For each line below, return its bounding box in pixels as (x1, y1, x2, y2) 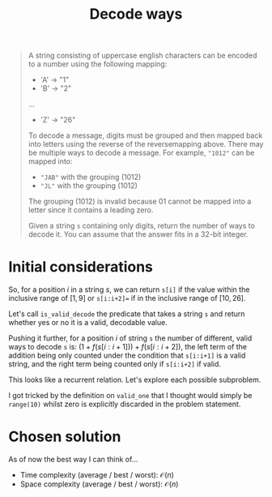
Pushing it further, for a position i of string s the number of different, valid (8, 333, 253, 343)
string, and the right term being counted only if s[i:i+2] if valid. (8, 359, 221, 369)
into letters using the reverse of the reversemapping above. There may (28, 139, 264, 149)
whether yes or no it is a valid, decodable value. (8, 318, 168, 328)
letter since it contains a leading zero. (28, 205, 154, 215)
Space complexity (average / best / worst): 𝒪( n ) (19, 479, 179, 489)
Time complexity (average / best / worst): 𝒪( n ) (19, 470, 174, 480)
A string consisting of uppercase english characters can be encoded (28, 50, 257, 61)
